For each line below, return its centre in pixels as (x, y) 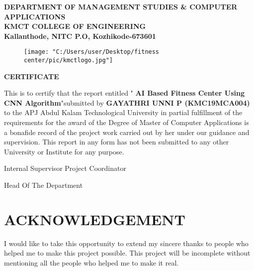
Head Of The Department (43, 185)
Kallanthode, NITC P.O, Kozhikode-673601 (80, 36)
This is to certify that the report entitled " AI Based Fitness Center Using (125, 93)
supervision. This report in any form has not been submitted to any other (117, 142)
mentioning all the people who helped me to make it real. (91, 262)
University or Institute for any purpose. (64, 151)
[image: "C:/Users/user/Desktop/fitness (92, 52)
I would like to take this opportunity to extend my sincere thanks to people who (126, 243)
